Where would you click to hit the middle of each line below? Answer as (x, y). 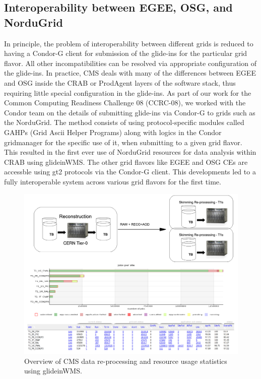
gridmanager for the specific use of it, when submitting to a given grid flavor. (123, 142)
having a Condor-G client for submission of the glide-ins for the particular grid (126, 53)
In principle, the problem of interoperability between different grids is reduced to (129, 43)
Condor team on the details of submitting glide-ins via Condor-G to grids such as (130, 112)
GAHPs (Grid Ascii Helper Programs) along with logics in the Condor (113, 132)
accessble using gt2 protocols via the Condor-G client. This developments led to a (130, 172)
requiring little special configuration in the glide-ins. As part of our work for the (128, 92)
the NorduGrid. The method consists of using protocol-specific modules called (124, 122)
